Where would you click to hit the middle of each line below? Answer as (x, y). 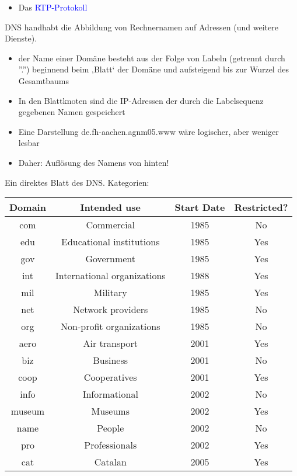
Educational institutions (111, 242)
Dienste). (21, 38)
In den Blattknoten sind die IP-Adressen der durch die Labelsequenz (141, 100)
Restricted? (261, 207)
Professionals (111, 445)
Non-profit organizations (111, 326)
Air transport (111, 343)
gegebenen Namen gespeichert (72, 112)
